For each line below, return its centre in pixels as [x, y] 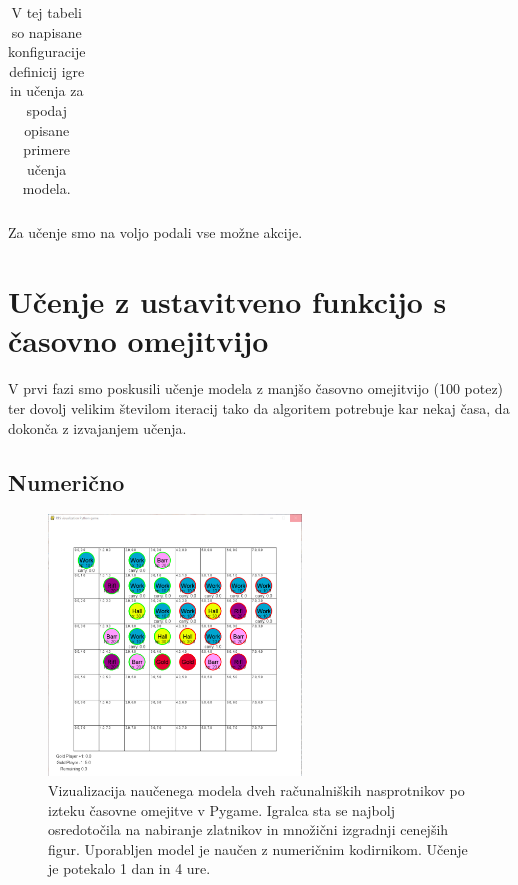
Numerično [66, 481]
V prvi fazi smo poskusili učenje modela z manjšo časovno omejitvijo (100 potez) [256, 388]
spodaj [46, 109]
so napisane [46, 31]
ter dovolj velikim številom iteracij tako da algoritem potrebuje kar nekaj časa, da [259, 407]
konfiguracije [47, 51]
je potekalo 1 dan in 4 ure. [129, 868]
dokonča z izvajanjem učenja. [97, 427]
